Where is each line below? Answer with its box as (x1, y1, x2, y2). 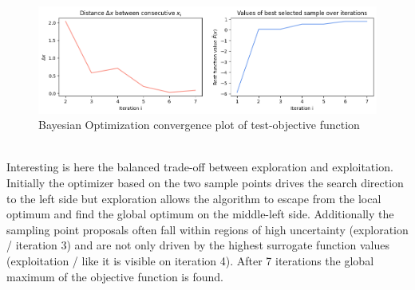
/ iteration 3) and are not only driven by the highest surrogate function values (6, 237, 389, 253)
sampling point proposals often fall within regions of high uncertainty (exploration (6, 221, 409, 237)
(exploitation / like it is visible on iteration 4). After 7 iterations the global (6, 253, 374, 269)
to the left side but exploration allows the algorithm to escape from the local (6, 190, 381, 206)
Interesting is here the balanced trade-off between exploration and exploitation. (6, 159, 393, 175)
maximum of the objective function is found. (6, 268, 223, 284)
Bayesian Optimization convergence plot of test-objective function (38, 116, 360, 133)
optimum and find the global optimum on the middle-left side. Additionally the (6, 206, 394, 222)
